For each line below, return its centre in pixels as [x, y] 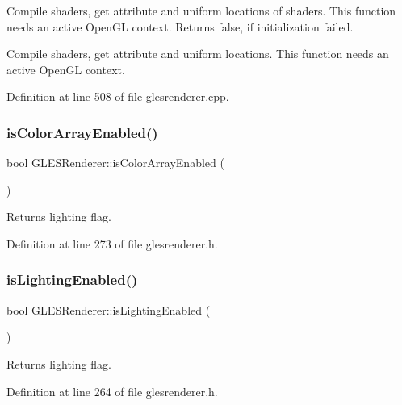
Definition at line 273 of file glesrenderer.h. [112, 243]
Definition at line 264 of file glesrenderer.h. [112, 391]
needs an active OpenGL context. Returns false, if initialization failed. [180, 26]
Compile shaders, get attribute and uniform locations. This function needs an [198, 54]
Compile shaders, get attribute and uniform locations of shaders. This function [201, 10]
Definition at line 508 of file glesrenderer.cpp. [118, 96]
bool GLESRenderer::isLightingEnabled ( [109, 309]
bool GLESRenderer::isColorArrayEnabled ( [115, 163]
